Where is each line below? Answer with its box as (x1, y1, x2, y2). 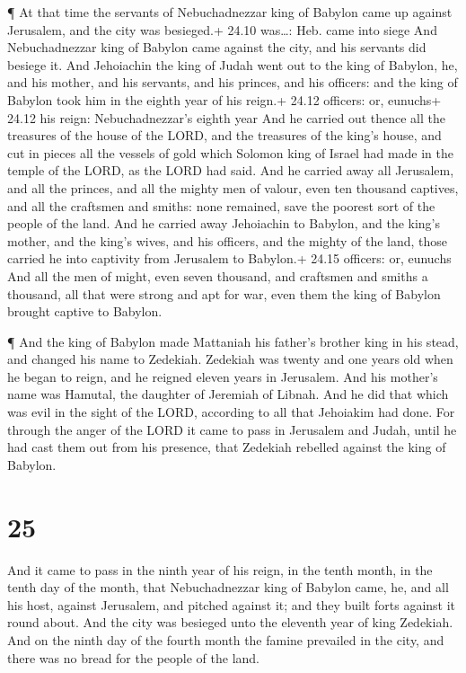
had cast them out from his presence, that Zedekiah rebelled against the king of (7, 438, 446, 456)
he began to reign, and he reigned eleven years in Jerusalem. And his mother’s (7, 367, 438, 385)
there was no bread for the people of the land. (7, 648, 259, 667)
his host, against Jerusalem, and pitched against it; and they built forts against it (7, 595, 456, 614)
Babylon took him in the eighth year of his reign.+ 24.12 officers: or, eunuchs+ (7, 90, 442, 109)
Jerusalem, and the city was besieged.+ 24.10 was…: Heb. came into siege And (7, 20, 437, 39)
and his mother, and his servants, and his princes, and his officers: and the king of (7, 73, 458, 92)
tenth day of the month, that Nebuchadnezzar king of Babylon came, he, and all (7, 578, 449, 597)
